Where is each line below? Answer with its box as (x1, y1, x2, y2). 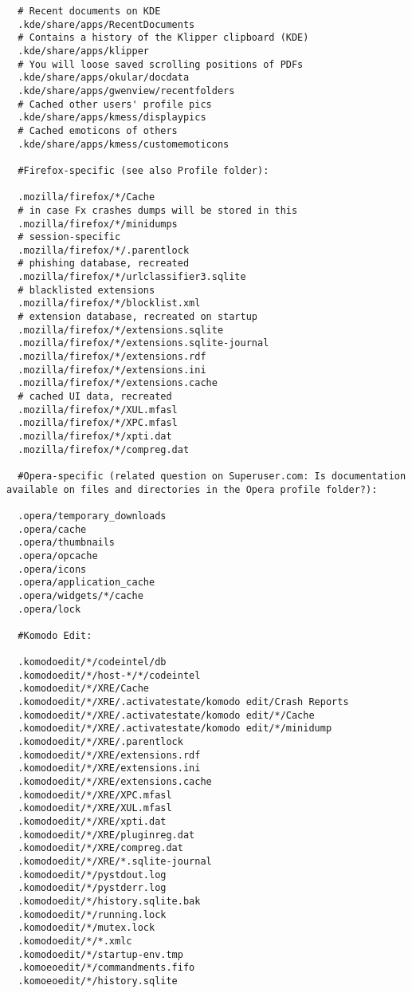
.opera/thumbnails (18, 537, 116, 549)
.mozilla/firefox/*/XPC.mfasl (18, 417, 178, 429)
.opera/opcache (18, 550, 98, 562)
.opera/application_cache (18, 577, 155, 589)
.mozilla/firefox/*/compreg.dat (18, 443, 190, 455)
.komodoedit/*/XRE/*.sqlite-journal (18, 856, 212, 867)
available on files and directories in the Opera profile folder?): (6, 483, 378, 495)
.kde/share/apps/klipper (18, 45, 149, 57)
